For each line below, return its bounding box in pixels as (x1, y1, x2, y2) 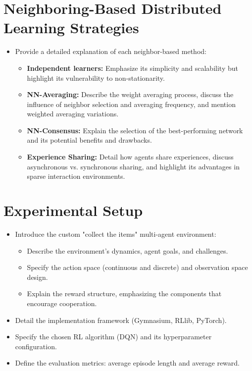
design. (27, 271, 48, 282)
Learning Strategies (3, 17, 139, 38)
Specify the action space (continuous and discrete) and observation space (27, 262, 248, 272)
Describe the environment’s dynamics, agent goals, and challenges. (27, 245, 228, 256)
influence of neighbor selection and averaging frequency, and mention (27, 99, 236, 109)
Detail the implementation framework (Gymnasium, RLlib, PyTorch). (15, 315, 227, 325)
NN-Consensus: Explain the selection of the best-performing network (27, 125, 243, 135)
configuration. (15, 341, 57, 351)
